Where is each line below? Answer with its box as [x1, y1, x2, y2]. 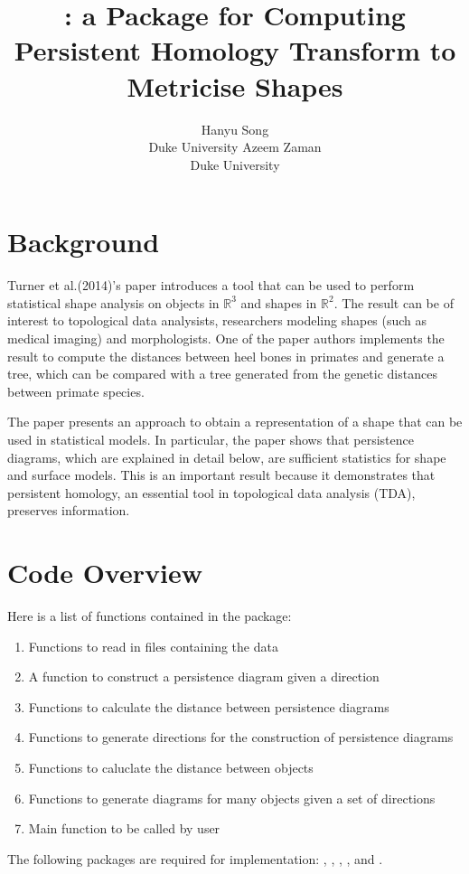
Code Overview [7, 554, 202, 591]
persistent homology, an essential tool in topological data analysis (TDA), [7, 483, 416, 502]
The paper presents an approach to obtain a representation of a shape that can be [7, 412, 463, 431]
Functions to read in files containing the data [28, 636, 278, 655]
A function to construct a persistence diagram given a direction [28, 667, 380, 686]
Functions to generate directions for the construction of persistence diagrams [28, 728, 454, 747]
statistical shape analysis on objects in [7, 293, 220, 312]
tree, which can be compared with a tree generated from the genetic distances [7, 364, 437, 383]
